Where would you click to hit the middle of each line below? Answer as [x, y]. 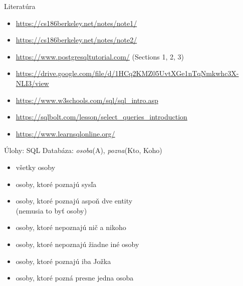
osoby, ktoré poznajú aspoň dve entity [74, 201]
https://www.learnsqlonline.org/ [65, 133]
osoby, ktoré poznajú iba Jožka [63, 261]
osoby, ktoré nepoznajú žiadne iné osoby [77, 244]
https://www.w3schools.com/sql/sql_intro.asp [87, 100]
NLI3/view [32, 83]
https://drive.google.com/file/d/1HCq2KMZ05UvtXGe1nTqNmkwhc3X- [127, 73]
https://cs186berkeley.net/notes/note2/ [76, 40]
